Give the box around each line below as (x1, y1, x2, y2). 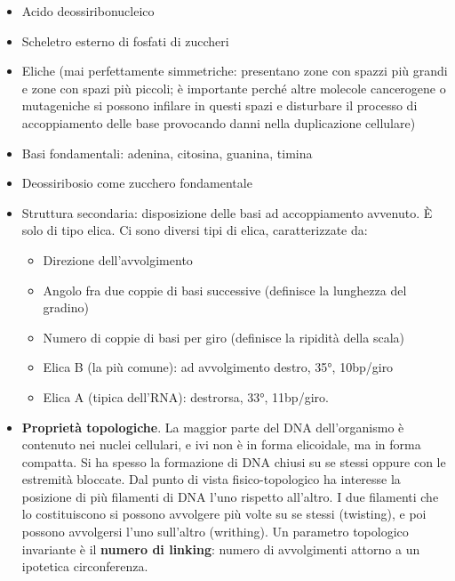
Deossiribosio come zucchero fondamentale (21, 173, 252, 192)
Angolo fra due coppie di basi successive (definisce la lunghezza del (43, 280, 407, 299)
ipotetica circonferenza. (21, 557, 148, 576)
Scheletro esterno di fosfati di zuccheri (21, 31, 229, 50)
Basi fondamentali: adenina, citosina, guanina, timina (21, 143, 313, 162)
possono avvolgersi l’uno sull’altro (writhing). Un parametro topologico (21, 522, 409, 541)
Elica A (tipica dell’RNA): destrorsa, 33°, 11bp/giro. (43, 387, 329, 406)
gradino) (43, 298, 89, 317)
